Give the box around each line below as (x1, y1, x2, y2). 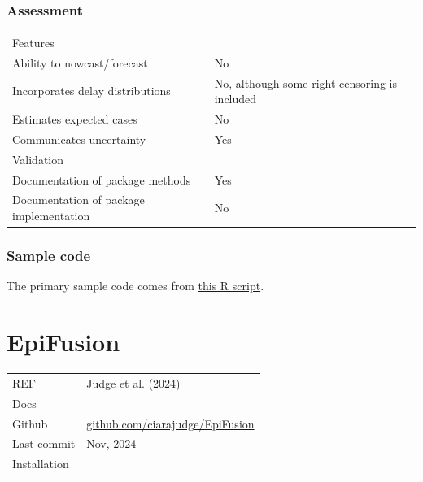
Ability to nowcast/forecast (12, 54, 148, 71)
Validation (12, 150, 64, 167)
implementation (12, 207, 90, 224)
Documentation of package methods (12, 171, 191, 188)
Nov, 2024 (86, 435, 137, 452)
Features (12, 33, 55, 50)
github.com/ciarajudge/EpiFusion (86, 415, 255, 432)
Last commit (12, 435, 76, 452)
